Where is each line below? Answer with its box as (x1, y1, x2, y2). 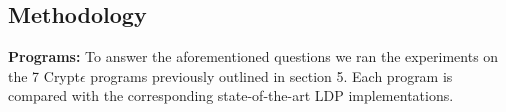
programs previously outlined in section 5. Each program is (90, 65, 453, 86)
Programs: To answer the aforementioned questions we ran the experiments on (8, 46, 499, 67)
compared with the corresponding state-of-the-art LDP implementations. (8, 85, 454, 106)
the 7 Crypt (8, 65, 80, 86)
